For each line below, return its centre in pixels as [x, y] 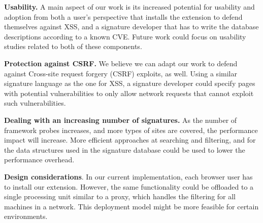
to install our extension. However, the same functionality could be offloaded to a [129, 186]
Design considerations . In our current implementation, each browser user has [128, 176]
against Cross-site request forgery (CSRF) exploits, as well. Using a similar [121, 73]
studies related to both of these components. [73, 46]
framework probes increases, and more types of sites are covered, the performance [131, 130]
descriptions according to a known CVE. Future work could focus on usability [125, 36]
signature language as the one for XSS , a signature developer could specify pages [130, 83]
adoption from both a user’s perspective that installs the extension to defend [123, 16]
